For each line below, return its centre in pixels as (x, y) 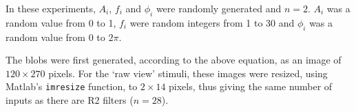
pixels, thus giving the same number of (251, 86)
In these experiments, (51, 8)
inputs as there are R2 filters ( (70, 100)
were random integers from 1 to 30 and (212, 22)
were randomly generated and (219, 8)
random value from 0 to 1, (61, 22)
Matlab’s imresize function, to (72, 86)
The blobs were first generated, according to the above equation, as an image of (174, 60)
